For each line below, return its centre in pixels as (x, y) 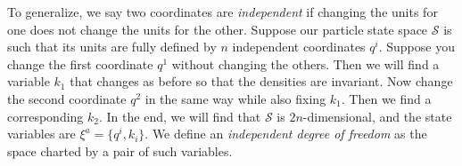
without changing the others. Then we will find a (305, 63)
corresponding (45, 116)
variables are (41, 134)
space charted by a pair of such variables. (120, 150)
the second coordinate (67, 98)
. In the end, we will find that (180, 116)
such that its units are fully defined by (112, 47)
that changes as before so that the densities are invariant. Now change (261, 81)
